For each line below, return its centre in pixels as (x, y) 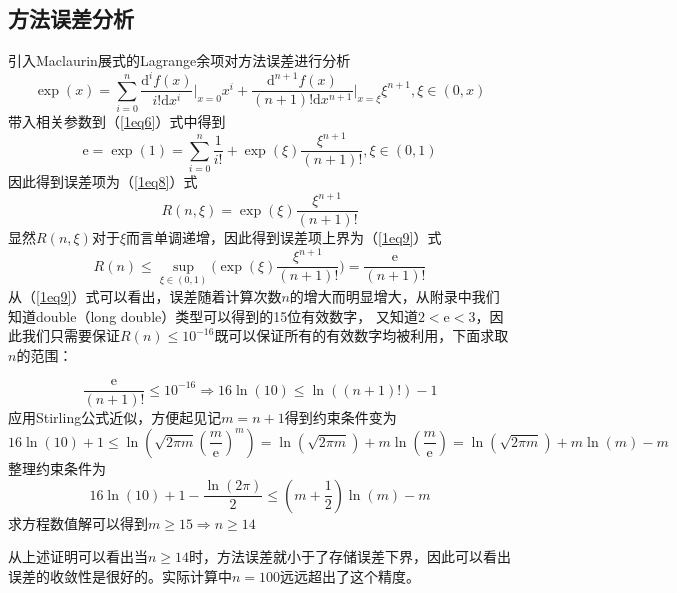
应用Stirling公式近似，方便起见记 (115, 417)
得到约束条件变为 (340, 417)
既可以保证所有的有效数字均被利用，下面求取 (361, 335)
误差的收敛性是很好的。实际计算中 (120, 575)
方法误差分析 (71, 18)
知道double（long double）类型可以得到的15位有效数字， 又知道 (213, 315)
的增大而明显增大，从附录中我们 (394, 295)
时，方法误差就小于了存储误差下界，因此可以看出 (350, 556)
